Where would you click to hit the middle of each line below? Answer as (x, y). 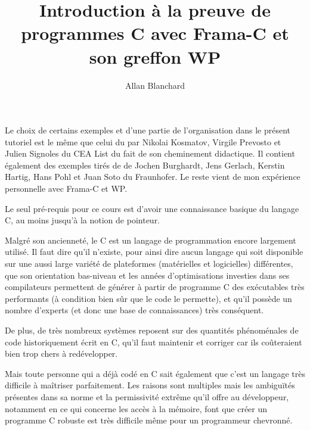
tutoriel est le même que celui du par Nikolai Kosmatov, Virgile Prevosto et (143, 141)
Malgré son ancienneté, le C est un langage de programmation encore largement (151, 240)
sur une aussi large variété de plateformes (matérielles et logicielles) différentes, (149, 264)
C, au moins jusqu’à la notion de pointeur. (83, 220)
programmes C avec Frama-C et (155, 33)
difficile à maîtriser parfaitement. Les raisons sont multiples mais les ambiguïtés (150, 385)
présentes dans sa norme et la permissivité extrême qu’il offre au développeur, (147, 396)
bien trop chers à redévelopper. (61, 353)
